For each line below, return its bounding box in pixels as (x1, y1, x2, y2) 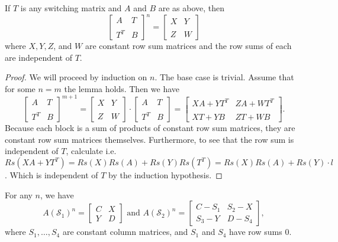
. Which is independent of (5, 169, 98, 181)
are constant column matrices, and (62, 225, 188, 238)
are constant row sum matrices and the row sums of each (85, 40, 292, 52)
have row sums (229, 225, 282, 238)
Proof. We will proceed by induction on (5, 71, 147, 83)
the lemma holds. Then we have (64, 82, 180, 94)
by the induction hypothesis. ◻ (108, 169, 223, 181)
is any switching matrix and (20, 2, 122, 14)
